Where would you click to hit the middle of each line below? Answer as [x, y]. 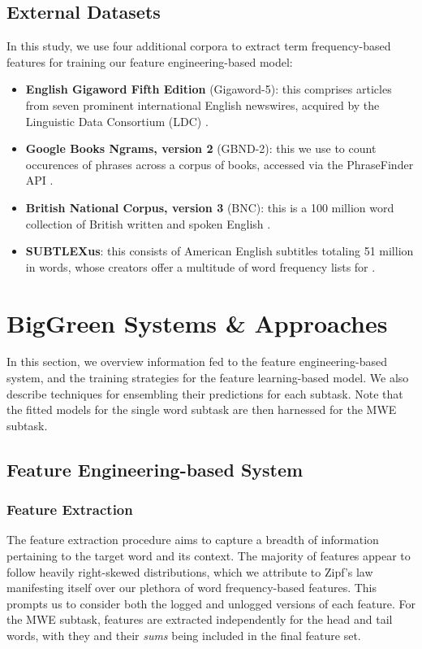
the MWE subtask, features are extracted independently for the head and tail [200, 619]
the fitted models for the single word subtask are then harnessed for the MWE [202, 409]
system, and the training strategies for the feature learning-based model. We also [208, 378]
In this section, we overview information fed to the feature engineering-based [197, 362]
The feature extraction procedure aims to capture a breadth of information [193, 540]
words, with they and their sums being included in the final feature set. [184, 635]
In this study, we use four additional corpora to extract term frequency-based [199, 46]
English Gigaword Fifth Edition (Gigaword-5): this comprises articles [209, 89]
